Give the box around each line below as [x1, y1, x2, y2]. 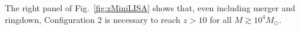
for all [209, 13, 232, 25]
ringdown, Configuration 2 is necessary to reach [5, 13, 180, 25]
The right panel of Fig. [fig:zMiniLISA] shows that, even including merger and [5, 2, 295, 14]
